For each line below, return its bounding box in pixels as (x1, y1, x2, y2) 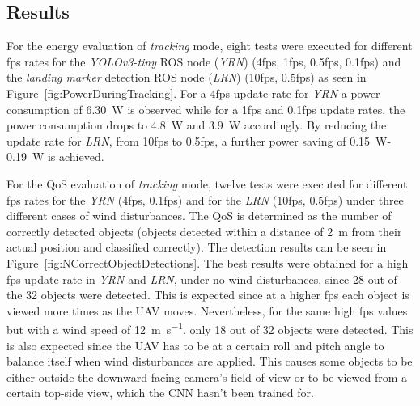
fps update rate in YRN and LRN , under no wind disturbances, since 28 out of (6, 270, 397, 287)
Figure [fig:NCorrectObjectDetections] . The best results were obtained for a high (6, 254, 409, 271)
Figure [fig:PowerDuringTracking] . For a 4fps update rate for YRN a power (6, 84, 380, 101)
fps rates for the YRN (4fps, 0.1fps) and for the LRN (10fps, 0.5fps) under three (6, 191, 404, 208)
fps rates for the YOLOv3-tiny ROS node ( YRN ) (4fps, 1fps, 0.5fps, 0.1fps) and (6, 53, 401, 70)
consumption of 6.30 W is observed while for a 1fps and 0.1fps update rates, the (6, 100, 405, 117)
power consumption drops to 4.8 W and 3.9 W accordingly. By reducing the (6, 116, 387, 133)
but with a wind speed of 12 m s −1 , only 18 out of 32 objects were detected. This (6, 319, 414, 337)
